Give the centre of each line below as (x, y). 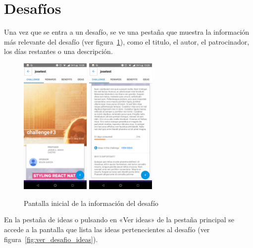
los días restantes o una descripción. (58, 51)
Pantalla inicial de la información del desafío (91, 203)
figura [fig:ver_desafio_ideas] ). (51, 239)
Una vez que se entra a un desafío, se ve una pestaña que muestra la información (127, 32)
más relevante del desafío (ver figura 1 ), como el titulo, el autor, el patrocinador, (127, 41)
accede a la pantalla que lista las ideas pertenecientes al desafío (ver (107, 229)
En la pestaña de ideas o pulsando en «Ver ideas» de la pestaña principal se (119, 220)
